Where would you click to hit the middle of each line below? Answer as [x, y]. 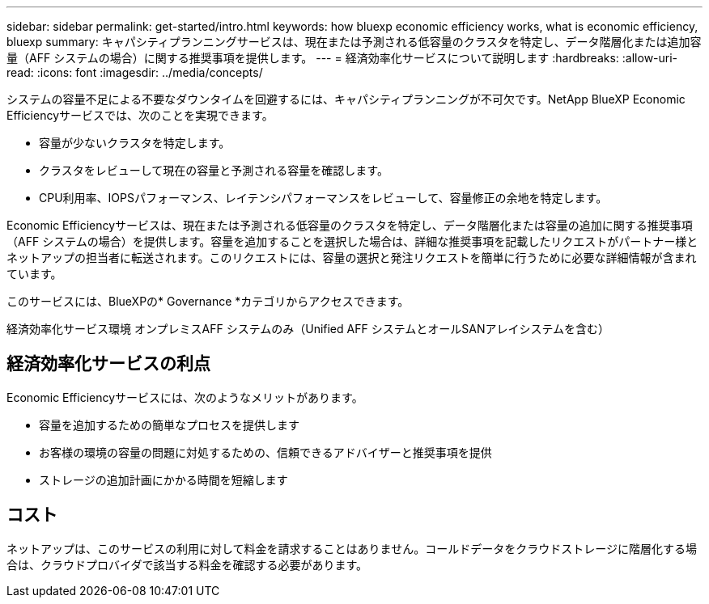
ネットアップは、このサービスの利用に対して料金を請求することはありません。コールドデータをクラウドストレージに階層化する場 [352, 548]
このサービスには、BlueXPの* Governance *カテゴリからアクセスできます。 [208, 301]
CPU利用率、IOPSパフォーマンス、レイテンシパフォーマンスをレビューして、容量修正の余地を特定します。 [323, 198]
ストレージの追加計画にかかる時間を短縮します [163, 479]
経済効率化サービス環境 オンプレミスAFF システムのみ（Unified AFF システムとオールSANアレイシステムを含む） [308, 329]
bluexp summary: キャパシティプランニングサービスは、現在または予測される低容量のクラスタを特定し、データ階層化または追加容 [354, 42]
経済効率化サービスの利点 [108, 364]
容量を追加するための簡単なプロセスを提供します [169, 424]
